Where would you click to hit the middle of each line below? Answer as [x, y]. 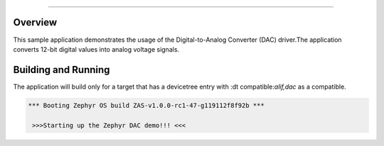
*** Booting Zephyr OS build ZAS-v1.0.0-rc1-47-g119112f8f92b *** [146, 105]
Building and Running [62, 70]
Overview [35, 22]
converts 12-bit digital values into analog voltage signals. [96, 49]
